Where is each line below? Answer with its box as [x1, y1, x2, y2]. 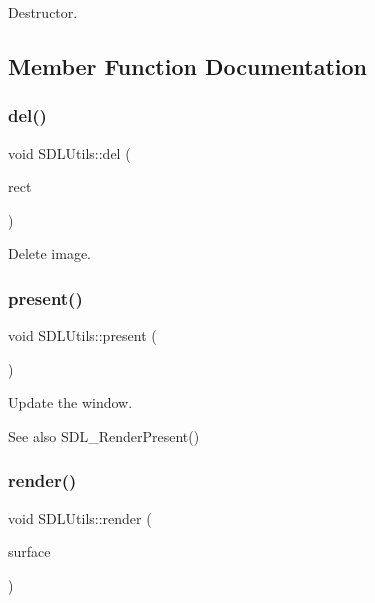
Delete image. [8, 243, 92, 264]
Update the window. [8, 392, 133, 413]
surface [8, 541, 51, 562]
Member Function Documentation [8, 50, 368, 81]
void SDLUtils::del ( [8, 142, 131, 163]
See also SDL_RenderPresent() [8, 425, 200, 446]
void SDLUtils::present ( [8, 325, 157, 346]
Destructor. [8, 2, 78, 22]
